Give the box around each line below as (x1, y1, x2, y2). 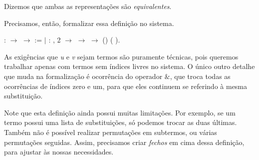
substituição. (4, 90, 43, 101)
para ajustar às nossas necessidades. (4, 146, 114, 157)
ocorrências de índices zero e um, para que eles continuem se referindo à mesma (4, 80, 248, 91)
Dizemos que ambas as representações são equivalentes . (4, 1, 172, 11)
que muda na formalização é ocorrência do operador (4, 70, 163, 81)
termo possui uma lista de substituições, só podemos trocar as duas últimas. (4, 117, 237, 127)
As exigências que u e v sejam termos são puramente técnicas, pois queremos (4, 51, 239, 61)
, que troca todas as (170, 70, 231, 81)
